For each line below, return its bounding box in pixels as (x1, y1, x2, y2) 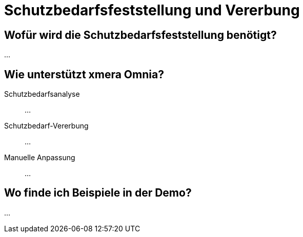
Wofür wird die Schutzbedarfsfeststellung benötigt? (4, 28, 277, 41)
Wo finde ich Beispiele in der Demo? (4, 186, 192, 200)
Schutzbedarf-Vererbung (4, 121, 89, 131)
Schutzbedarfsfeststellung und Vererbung (4, 2, 300, 19)
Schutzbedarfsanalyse (4, 90, 80, 99)
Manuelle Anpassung (4, 153, 75, 162)
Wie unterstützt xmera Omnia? (4, 68, 164, 81)
